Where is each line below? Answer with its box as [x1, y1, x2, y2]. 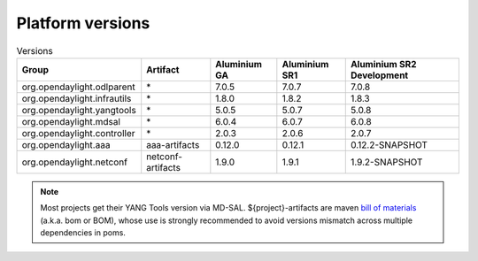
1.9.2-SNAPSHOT [350, 156, 423, 168]
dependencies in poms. [40, 227, 126, 238]
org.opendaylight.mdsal [21, 115, 121, 127]
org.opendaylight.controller [21, 127, 136, 139]
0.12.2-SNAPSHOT [350, 138, 428, 150]
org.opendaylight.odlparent [21, 81, 136, 93]
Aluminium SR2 [350, 58, 417, 70]
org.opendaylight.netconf [21, 156, 128, 168]
